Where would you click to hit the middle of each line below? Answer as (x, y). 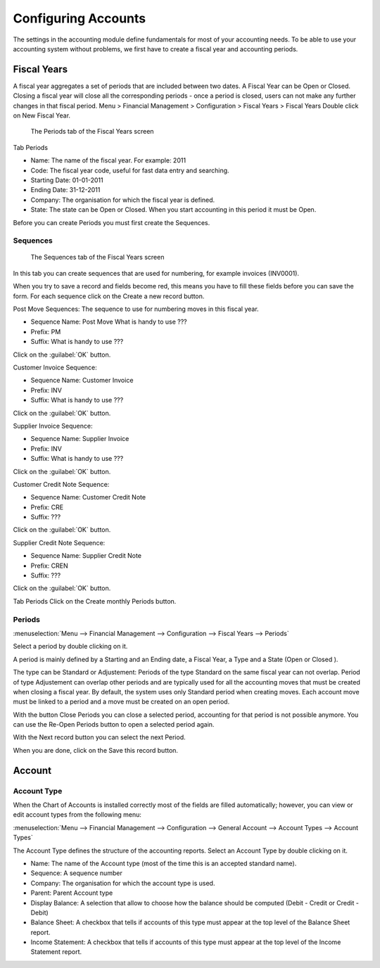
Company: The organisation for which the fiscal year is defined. (123, 200)
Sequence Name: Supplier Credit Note (86, 556)
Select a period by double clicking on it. (70, 647)
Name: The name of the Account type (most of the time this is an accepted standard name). (164, 863)
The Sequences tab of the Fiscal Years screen (97, 257)
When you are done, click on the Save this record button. (96, 750)
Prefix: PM (46, 331)
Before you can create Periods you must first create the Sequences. (112, 222)
